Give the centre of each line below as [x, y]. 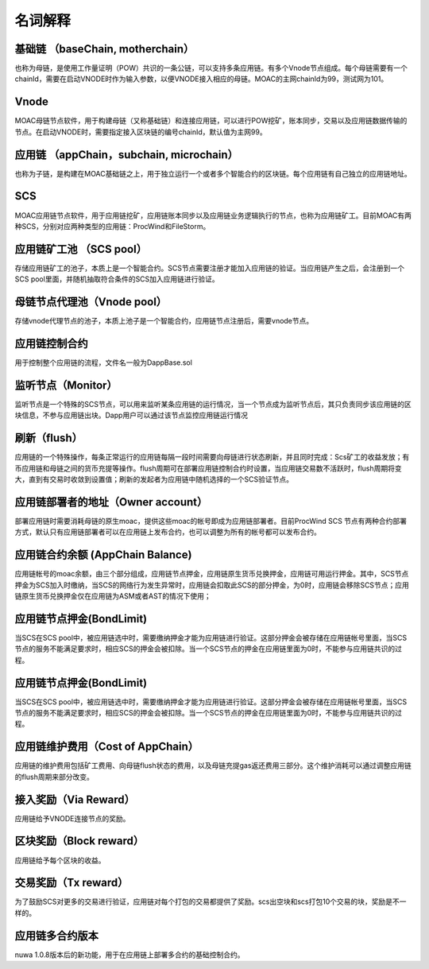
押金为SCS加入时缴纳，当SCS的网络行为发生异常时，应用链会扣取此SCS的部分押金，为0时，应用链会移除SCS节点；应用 [212, 585]
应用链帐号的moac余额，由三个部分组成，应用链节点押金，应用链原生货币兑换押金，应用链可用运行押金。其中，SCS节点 [212, 574]
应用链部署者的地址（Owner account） [111, 502]
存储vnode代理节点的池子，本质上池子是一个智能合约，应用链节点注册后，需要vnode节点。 [164, 321]
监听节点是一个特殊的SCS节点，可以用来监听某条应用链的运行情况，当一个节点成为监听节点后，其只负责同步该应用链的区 [213, 404]
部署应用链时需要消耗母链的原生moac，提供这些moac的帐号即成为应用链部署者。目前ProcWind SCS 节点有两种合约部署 [211, 521]
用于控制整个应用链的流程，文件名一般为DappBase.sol [103, 362]
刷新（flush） [48, 438]
